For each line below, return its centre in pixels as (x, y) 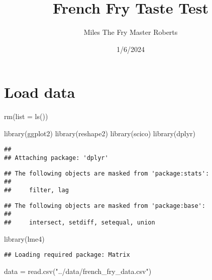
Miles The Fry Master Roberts (131, 32)
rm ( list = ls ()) (26, 116)
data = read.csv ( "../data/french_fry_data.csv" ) (78, 271)
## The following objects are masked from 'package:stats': (107, 173)
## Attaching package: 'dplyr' (56, 158)
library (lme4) (24, 238)
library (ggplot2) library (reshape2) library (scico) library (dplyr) (100, 133)
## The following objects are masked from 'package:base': (105, 206)
